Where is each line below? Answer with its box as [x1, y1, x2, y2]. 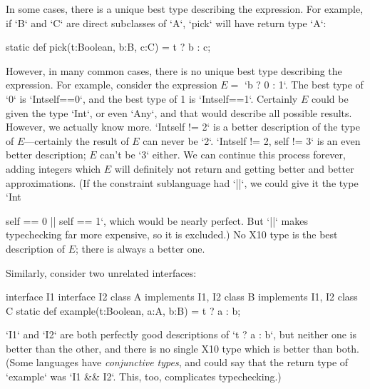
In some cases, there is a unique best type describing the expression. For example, [6, 1, 364, 16]
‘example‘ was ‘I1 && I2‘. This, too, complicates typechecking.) [6, 369, 282, 384]
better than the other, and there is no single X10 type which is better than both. [6, 340, 359, 355]
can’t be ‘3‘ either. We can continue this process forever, [100, 147, 346, 162]
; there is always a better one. [75, 241, 205, 256]
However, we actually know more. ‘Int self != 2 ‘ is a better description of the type [6, 119, 360, 134]
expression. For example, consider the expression [6, 77, 217, 92]
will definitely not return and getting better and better [114, 161, 354, 176]
